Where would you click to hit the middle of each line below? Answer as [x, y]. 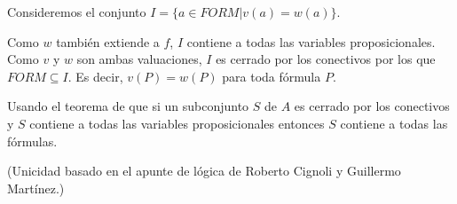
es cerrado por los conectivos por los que [326, 59]
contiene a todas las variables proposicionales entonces [177, 123]
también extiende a [108, 41]
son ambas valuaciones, [139, 59]
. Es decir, [95, 76]
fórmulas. [32, 141]
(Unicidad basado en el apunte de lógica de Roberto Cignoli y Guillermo [204, 171]
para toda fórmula [272, 76]
